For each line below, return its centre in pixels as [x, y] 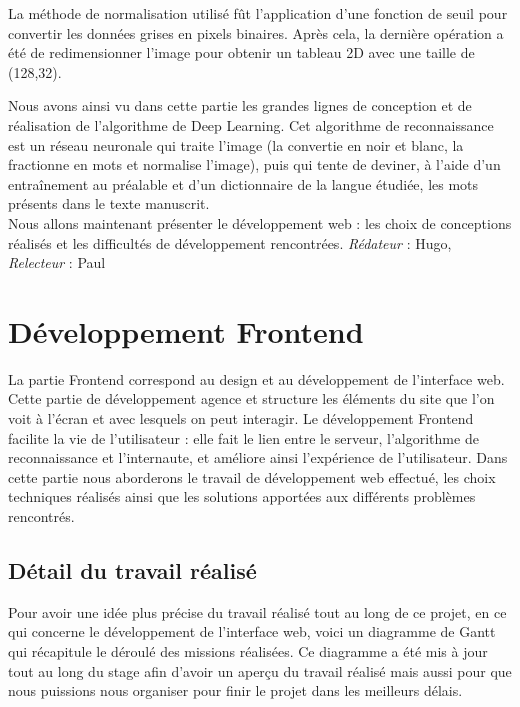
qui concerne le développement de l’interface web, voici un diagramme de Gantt [252, 631]
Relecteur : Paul [57, 262]
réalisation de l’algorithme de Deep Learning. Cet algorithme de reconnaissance [251, 124]
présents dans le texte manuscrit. [109, 203]
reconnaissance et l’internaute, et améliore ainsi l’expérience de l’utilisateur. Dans [258, 457]
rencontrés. [41, 516]
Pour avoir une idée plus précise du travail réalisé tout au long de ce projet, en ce [257, 611]
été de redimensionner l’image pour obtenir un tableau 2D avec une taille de [241, 52]
